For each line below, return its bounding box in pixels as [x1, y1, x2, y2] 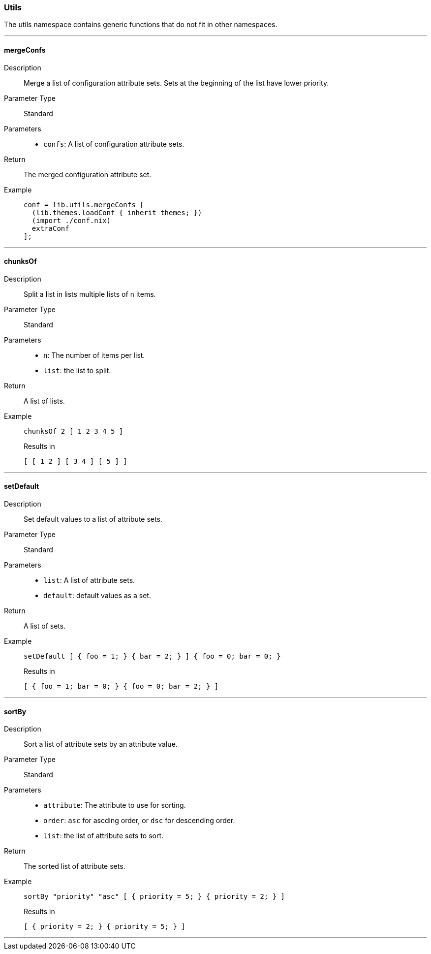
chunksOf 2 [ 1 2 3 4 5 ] [24, 427, 123, 435]
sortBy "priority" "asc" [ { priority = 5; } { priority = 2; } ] [24, 892, 285, 901]
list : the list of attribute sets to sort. [43, 831, 164, 840]
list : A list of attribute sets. [43, 576, 135, 585]
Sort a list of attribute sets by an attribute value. [24, 740, 178, 749]
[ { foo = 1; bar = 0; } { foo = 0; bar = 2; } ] [24, 682, 219, 691]
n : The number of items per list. [43, 350, 145, 359]
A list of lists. [24, 396, 65, 405]
